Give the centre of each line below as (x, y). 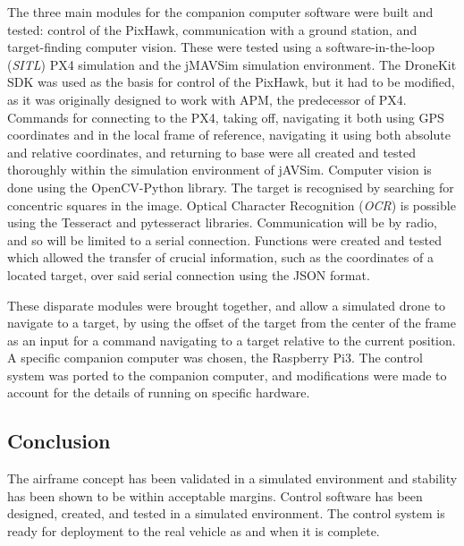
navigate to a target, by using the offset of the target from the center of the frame (232, 323)
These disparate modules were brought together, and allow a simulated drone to (227, 305)
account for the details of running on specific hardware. (159, 392)
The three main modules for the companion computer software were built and (220, 12)
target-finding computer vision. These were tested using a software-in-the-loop (221, 47)
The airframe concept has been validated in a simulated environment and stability (232, 478)
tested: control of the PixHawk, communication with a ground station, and (212, 29)
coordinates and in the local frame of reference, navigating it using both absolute (229, 135)
